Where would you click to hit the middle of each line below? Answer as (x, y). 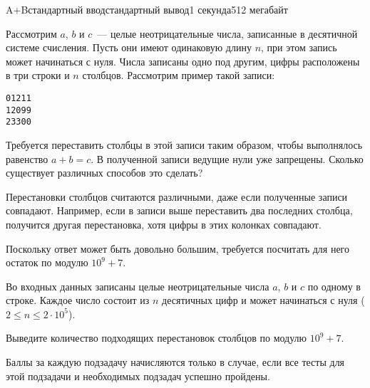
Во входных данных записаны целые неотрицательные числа (138, 286)
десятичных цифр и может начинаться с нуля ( (263, 300)
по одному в (334, 286)
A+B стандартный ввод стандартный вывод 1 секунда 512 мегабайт (147, 9)
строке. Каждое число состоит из (78, 300)
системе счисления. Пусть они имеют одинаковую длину (129, 47)
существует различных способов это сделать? (104, 173)
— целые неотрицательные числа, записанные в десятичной (227, 33)
